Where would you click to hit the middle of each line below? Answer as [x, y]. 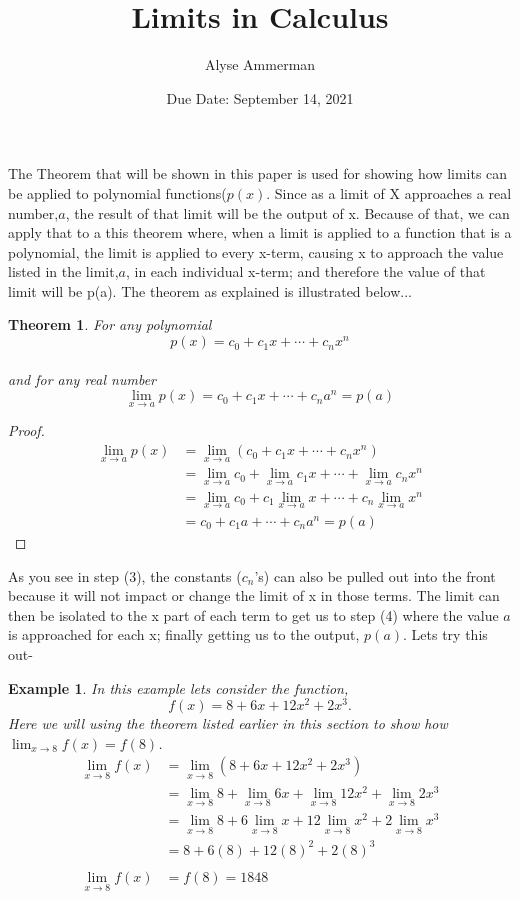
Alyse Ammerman [260, 64]
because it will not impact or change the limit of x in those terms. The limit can [254, 595]
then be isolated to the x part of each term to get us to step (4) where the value [253, 614]
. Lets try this [445, 634]
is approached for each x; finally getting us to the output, [184, 634]
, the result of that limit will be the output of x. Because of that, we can [287, 212]
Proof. [26, 430]
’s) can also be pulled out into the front [375, 575]
